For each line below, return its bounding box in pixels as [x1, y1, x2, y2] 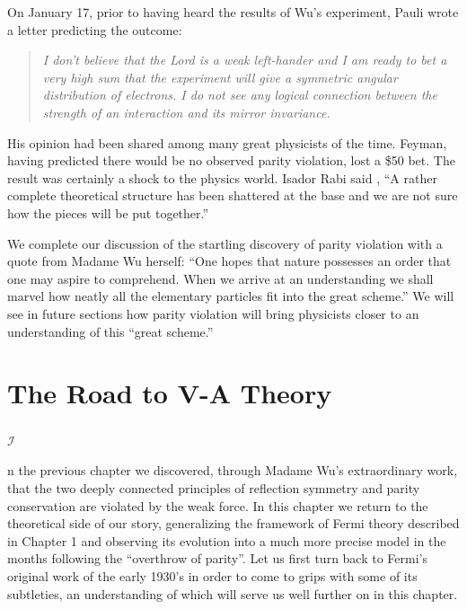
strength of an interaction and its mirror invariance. [42, 102, 330, 121]
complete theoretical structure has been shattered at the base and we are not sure [7, 186, 458, 205]
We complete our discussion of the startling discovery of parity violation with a [7, 234, 443, 252]
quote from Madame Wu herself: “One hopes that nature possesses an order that [7, 252, 452, 270]
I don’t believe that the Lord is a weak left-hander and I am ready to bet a [42, 50, 447, 69]
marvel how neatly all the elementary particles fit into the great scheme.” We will [7, 287, 454, 305]
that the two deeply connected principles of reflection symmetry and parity [7, 479, 420, 498]
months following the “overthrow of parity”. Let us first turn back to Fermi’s [7, 549, 427, 568]
